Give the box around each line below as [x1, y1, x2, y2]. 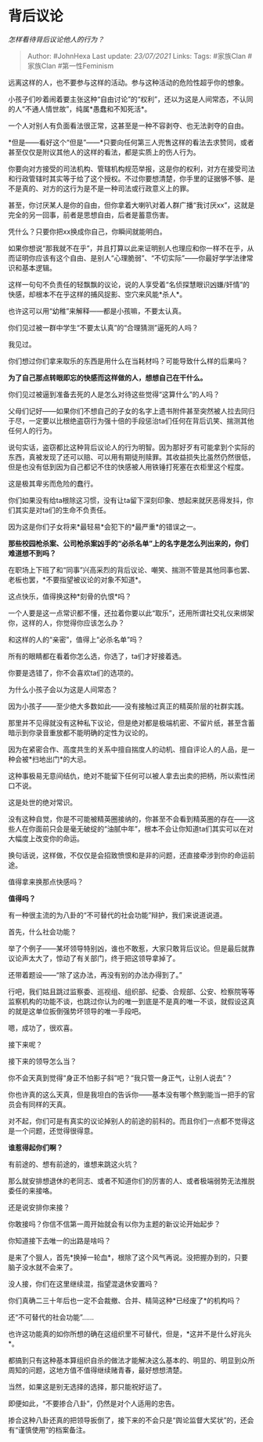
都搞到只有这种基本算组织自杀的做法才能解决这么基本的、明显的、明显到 [8, 1355, 241, 1365]
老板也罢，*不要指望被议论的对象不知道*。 [8, 574, 146, 584]
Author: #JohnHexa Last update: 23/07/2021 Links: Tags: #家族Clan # [27, 51, 253, 60]
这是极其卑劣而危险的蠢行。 [8, 479, 98, 488]
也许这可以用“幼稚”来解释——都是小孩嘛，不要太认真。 [8, 306, 186, 315]
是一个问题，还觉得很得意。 [8, 1126, 98, 1135]
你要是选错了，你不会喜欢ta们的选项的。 [8, 668, 139, 677]
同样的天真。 [28, 1099, 70, 1109]
